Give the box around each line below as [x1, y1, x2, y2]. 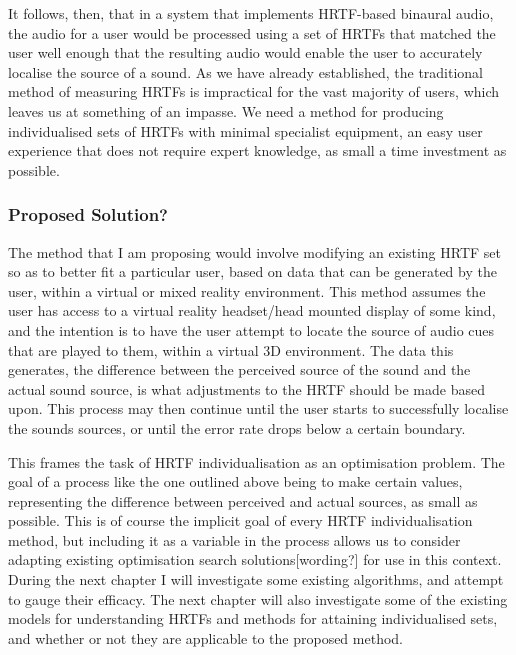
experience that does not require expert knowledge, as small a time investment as [8, 140, 507, 161]
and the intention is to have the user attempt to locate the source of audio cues [8, 319, 495, 340]
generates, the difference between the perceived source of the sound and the [8, 359, 471, 380]
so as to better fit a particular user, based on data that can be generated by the [8, 261, 497, 282]
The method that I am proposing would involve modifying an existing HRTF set [8, 241, 502, 262]
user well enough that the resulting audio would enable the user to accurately [8, 42, 483, 63]
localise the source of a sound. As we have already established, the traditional [8, 61, 484, 82]
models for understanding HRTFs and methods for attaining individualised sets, [8, 608, 498, 629]
